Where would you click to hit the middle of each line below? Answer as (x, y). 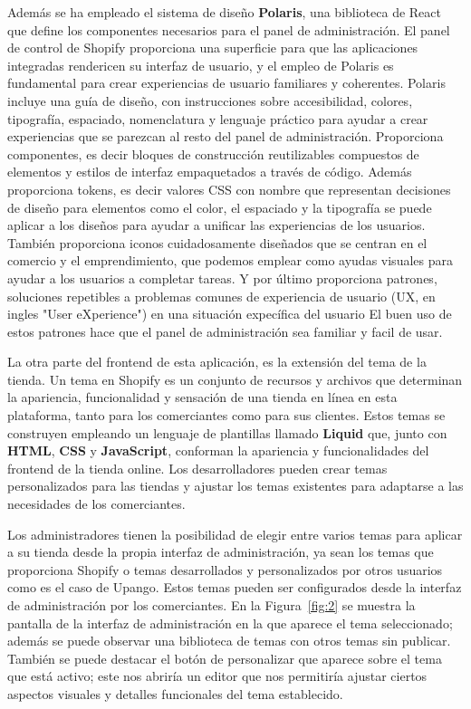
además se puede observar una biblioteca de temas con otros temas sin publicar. (229, 641)
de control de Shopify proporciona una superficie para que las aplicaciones (213, 48)
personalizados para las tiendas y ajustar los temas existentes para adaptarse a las (235, 486)
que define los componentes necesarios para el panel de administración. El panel (229, 29)
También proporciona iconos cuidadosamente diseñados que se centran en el (217, 242)
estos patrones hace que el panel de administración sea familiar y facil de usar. (225, 331)
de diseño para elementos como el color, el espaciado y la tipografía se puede (220, 207)
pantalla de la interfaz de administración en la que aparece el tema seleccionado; (230, 623)
